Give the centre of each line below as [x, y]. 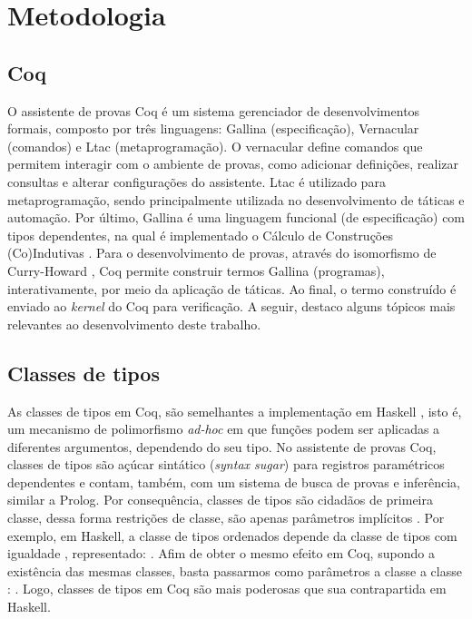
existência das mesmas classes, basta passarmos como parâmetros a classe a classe [235, 570]
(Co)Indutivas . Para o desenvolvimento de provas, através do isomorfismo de [222, 253]
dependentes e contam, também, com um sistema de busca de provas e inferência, [234, 481]
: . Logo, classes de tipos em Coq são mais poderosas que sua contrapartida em [227, 589]
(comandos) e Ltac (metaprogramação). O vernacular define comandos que [215, 146]
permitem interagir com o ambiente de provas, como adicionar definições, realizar [233, 164]
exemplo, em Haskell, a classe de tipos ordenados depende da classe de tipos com [232, 535]
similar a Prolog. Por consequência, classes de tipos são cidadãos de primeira [220, 500]
